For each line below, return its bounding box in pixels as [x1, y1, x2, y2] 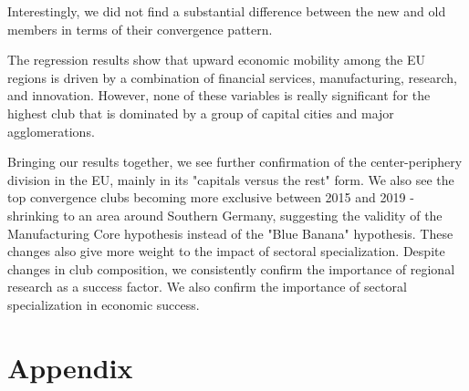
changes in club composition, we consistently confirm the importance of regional [7, 259, 455, 278]
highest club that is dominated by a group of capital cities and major [7, 103, 394, 122]
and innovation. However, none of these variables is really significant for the [7, 86, 431, 105]
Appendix [7, 348, 133, 386]
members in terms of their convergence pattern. [7, 19, 273, 38]
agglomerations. [7, 121, 95, 140]
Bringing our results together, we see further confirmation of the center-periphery [7, 152, 463, 171]
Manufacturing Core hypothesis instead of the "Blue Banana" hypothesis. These [7, 223, 453, 242]
